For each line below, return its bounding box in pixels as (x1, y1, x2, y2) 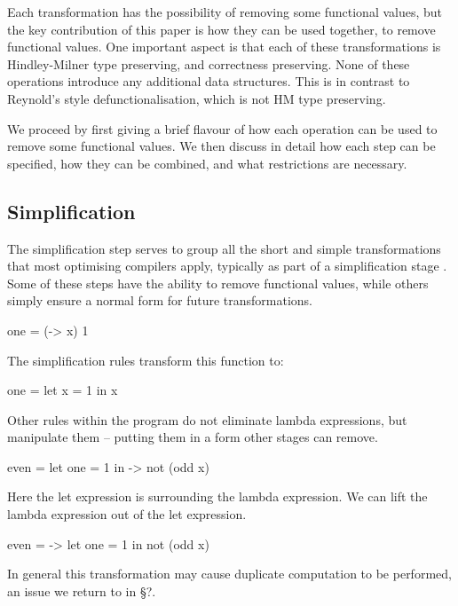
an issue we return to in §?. (7, 581, 156, 600)
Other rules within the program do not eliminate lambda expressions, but (7, 410, 407, 429)
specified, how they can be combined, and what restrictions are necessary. (7, 153, 407, 172)
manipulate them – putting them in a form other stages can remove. (7, 428, 378, 446)
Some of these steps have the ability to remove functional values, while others (7, 273, 429, 292)
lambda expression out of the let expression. (7, 505, 247, 523)
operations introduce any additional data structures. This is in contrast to (7, 72, 410, 91)
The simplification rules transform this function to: (7, 350, 284, 369)
